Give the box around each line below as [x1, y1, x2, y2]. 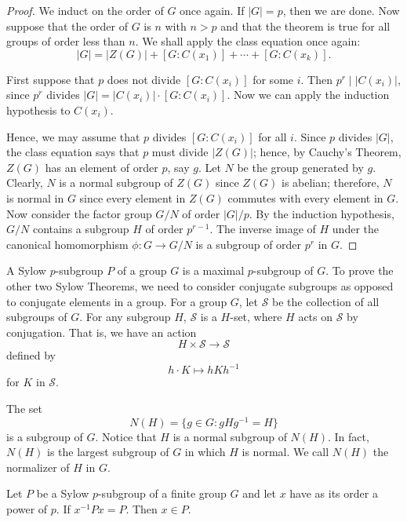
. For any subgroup [79, 308, 171, 325]
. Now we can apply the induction [227, 86, 390, 103]
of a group [117, 262, 167, 279]
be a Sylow [36, 485, 89, 502]
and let [242, 485, 276, 502]
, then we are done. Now [282, 2, 400, 18]
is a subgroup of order [195, 235, 302, 252]
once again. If [180, 2, 245, 18]
